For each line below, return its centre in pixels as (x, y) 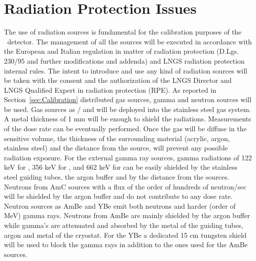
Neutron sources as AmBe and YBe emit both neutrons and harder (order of (120, 205)
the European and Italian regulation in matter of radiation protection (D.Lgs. (122, 51)
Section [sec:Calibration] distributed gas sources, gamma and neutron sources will (128, 99)
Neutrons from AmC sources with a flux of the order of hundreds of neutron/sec (125, 186)
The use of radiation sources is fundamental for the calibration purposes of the (123, 32)
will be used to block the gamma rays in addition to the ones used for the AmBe (126, 244)
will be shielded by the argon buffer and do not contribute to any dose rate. (118, 196)
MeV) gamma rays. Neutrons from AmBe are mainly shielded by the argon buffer (127, 215)
